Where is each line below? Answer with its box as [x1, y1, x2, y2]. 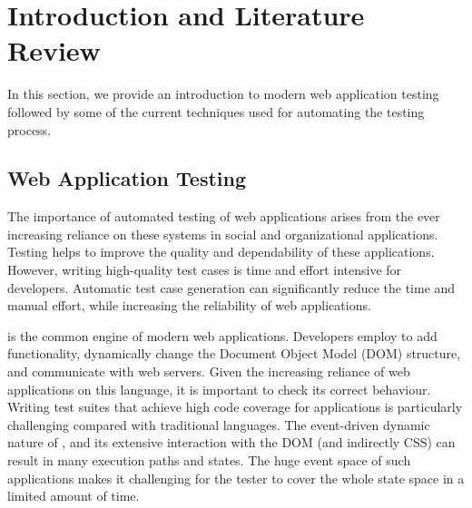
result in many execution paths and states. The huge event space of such [7, 451, 411, 470]
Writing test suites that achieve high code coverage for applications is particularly [7, 397, 463, 416]
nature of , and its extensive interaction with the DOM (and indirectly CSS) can [7, 433, 456, 452]
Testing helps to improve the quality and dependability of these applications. [7, 242, 435, 261]
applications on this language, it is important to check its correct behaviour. [7, 379, 431, 398]
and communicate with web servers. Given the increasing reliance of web [7, 362, 410, 381]
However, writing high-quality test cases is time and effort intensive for [7, 260, 402, 279]
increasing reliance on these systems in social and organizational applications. [7, 224, 438, 243]
